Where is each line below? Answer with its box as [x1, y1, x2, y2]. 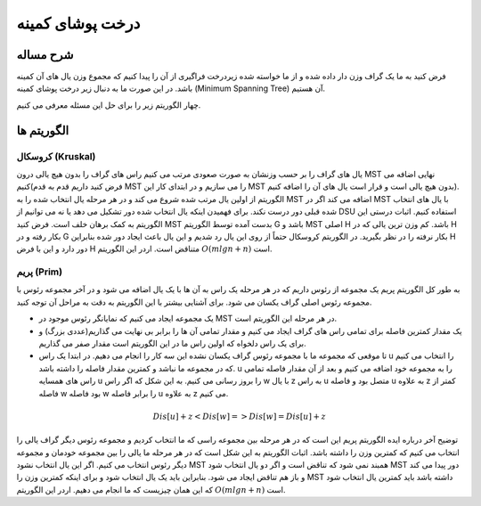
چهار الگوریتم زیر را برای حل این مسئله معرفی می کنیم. [16, 99, 201, 110]
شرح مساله [16, 47, 74, 62]
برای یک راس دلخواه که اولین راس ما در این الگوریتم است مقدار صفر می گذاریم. [38, 339, 306, 349]
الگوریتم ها [16, 123, 69, 138]
